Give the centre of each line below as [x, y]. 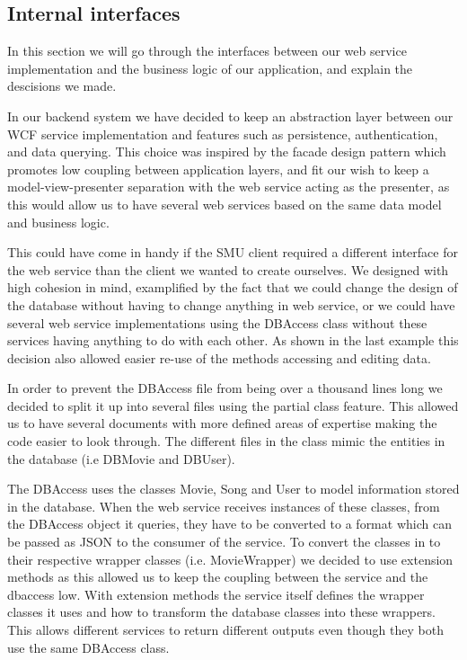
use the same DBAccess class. [88, 647]
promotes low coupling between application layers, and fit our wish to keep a [218, 169]
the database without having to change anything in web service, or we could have [231, 304]
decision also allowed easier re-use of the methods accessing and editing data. [219, 357]
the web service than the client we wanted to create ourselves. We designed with [228, 269]
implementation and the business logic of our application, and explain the [210, 68]
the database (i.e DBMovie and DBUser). [121, 458]
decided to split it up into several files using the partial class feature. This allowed [233, 405]
